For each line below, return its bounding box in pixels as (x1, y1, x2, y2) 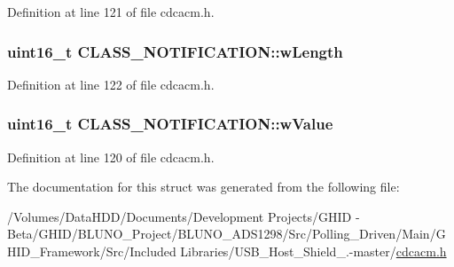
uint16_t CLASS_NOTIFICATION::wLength (7, 40, 343, 62)
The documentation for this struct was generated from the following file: (7, 177, 400, 196)
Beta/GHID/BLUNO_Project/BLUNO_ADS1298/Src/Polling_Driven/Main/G (7, 224, 446, 243)
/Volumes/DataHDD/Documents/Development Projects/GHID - (7, 207, 360, 225)
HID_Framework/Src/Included (7, 242, 176, 260)
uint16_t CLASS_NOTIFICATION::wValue (7, 113, 333, 135)
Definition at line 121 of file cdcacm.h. (7, 3, 215, 20)
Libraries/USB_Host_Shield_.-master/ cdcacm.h (180, 242, 447, 260)
